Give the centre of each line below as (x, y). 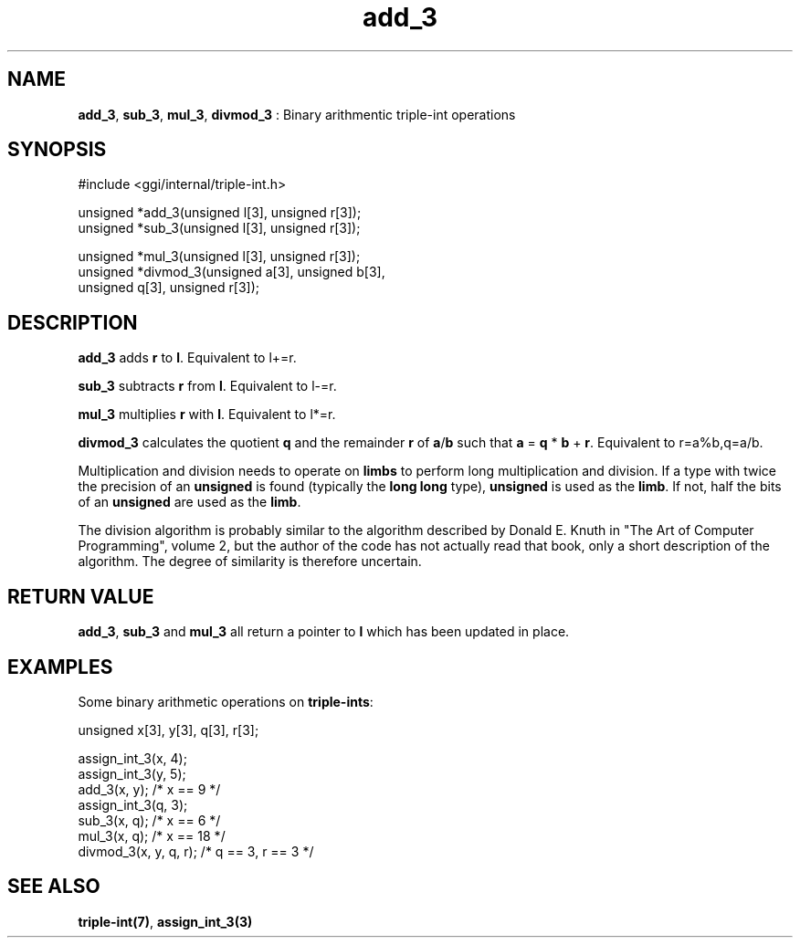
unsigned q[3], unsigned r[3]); (168, 288)
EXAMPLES (60, 667)
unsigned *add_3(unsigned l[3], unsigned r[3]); (220, 213)
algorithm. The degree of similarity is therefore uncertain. (250, 562)
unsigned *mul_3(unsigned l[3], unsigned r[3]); (219, 257)
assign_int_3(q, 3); (133, 804)
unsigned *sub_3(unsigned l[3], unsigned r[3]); (219, 228)
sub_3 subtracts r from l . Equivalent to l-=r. (207, 386)
